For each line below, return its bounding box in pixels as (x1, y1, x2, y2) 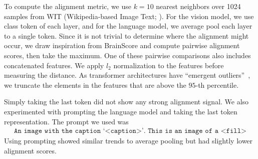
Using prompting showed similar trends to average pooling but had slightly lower (4, 135, 253, 146)
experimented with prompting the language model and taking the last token (4, 106, 237, 116)
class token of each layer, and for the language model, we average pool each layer (4, 21, 252, 31)
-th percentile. (195, 79, 239, 90)
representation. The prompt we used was (4, 116, 129, 126)
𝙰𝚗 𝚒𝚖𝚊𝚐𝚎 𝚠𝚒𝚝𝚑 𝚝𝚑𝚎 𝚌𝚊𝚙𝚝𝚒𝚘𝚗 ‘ (14, 127, 105, 135)
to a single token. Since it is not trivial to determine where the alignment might (4, 30, 249, 41)
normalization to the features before (113, 60, 224, 70)
